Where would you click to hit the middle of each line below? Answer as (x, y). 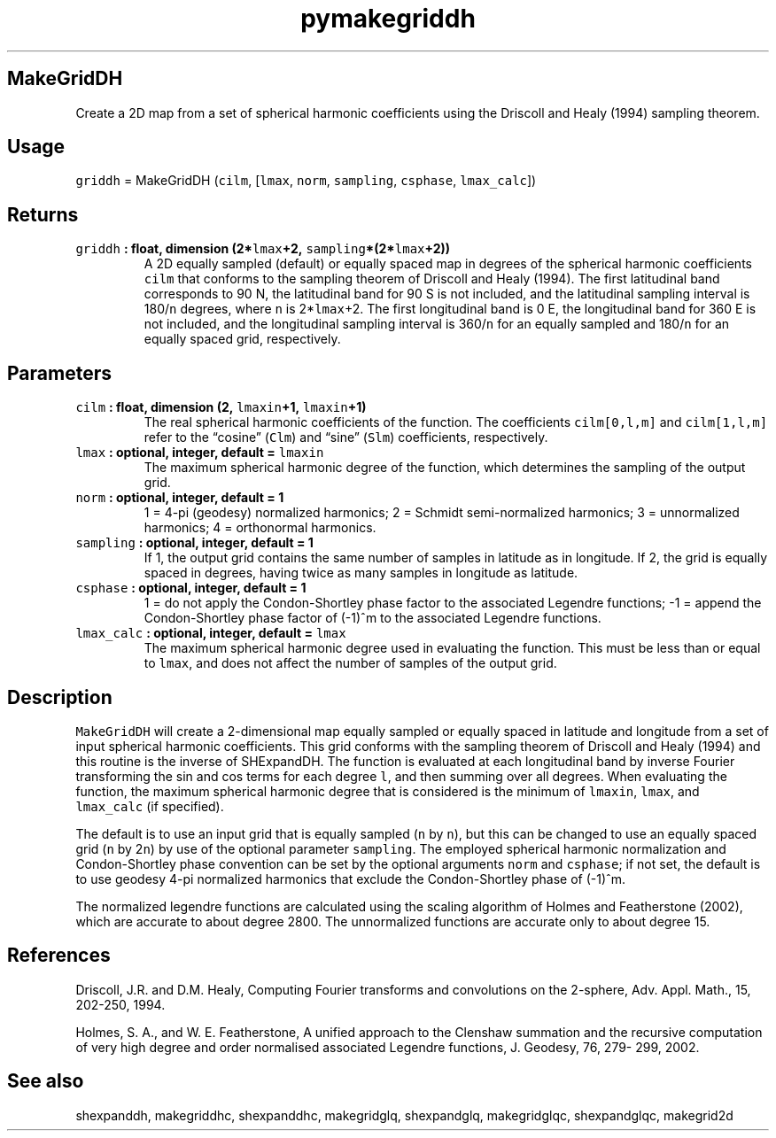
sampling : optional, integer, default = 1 (194, 543)
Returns (43, 214)
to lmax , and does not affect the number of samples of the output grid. (350, 663)
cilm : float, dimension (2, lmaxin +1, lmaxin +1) (221, 407)
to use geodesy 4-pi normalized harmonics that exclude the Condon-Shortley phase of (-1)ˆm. (351, 879)
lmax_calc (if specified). (150, 806)
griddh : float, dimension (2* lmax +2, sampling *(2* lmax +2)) (263, 249)
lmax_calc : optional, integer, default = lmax (211, 633)
